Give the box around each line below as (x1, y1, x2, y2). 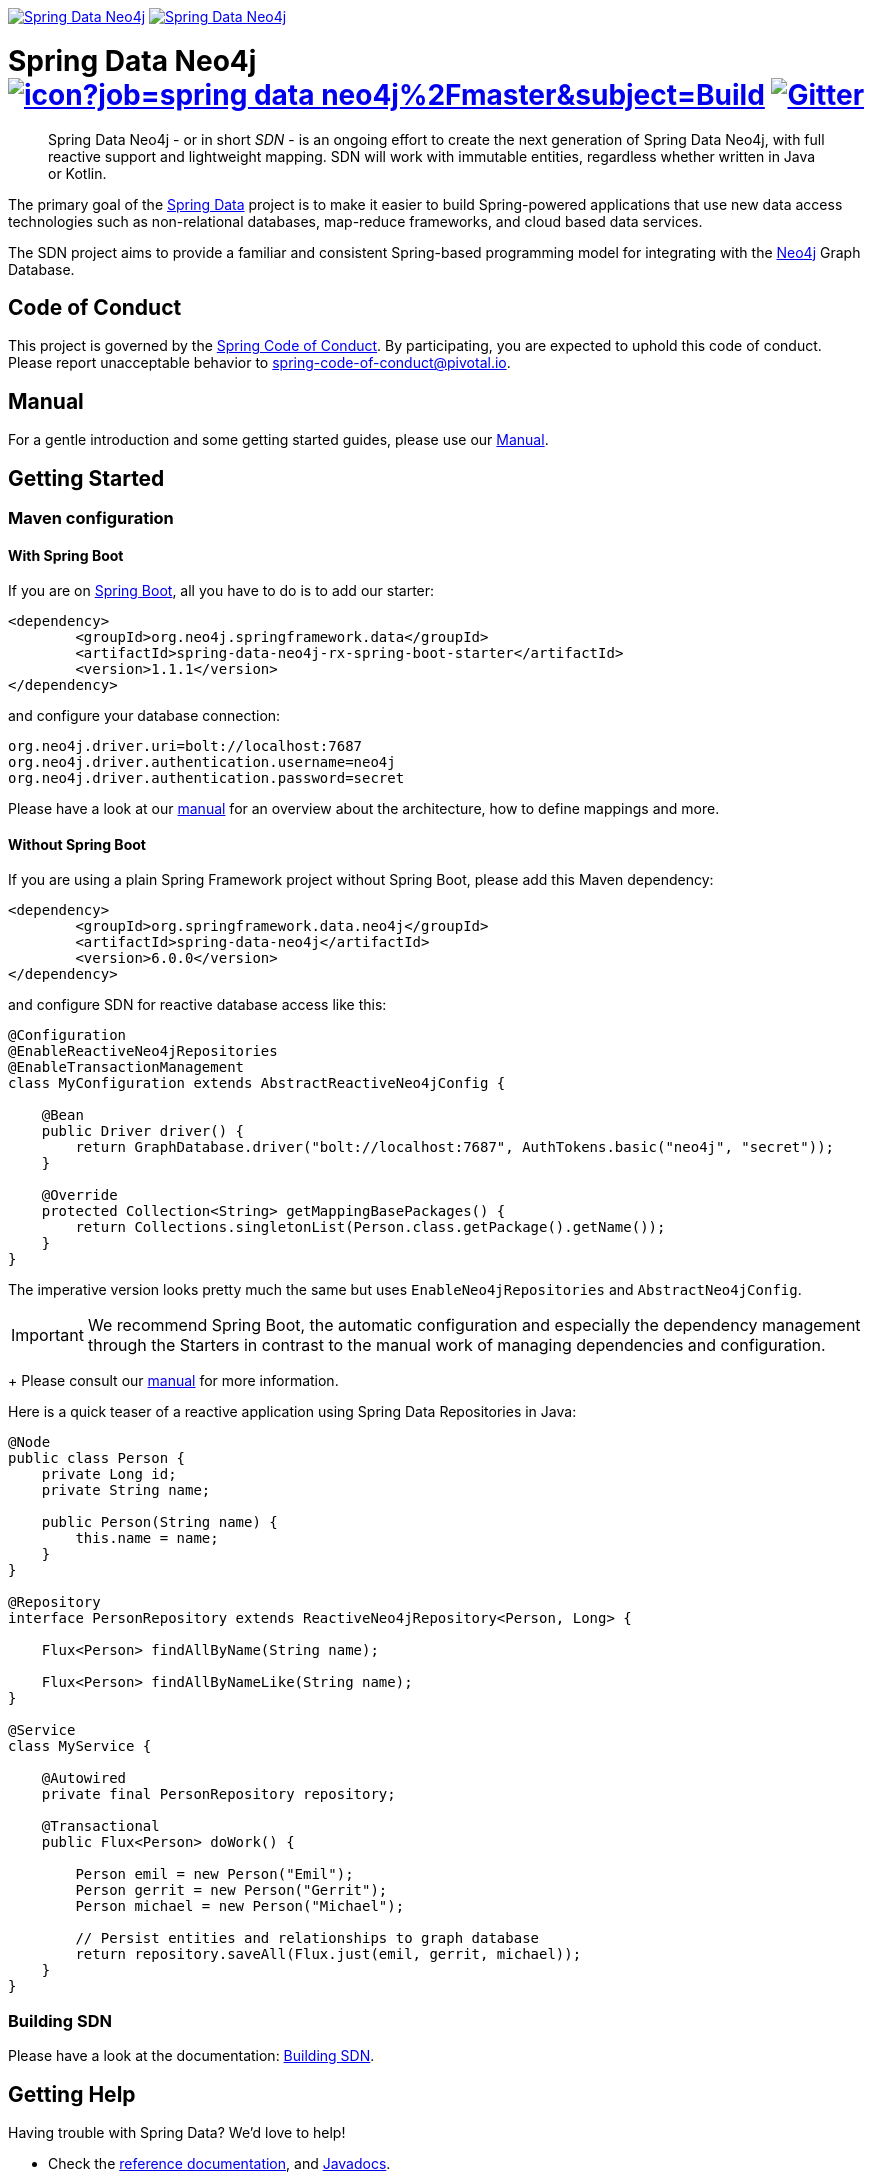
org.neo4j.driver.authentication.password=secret (8, 770, 405, 787)
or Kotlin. (48, 164, 107, 182)
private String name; (41, 1482, 211, 1499)
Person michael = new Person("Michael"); (75, 1898, 405, 1915)
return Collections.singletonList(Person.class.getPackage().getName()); (75, 1219, 666, 1236)
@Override (41, 1187, 118, 1204)
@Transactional (41, 1818, 160, 1835)
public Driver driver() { (41, 1123, 245, 1140)
